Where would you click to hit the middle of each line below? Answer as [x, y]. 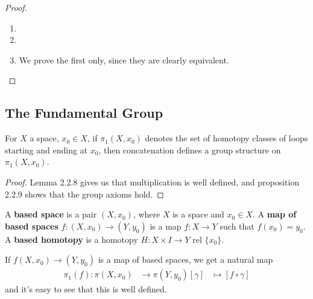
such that [237, 226]
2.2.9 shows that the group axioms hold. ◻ [84, 194]
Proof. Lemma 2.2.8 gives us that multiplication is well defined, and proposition [152, 182]
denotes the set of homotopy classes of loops [226, 138]
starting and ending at [46, 149]
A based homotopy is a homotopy [71, 239]
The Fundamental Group [84, 113]
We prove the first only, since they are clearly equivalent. [124, 59]
